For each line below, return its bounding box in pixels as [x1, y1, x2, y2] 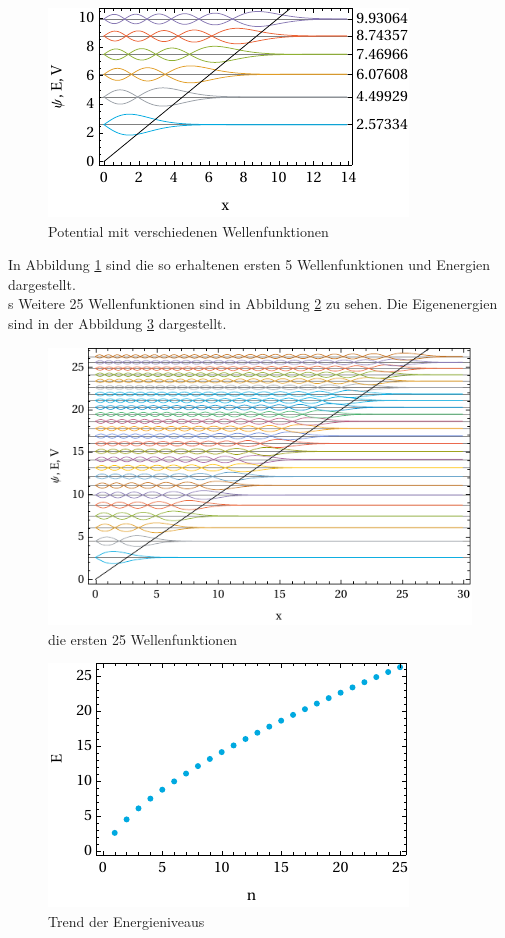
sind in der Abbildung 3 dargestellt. [8, 312, 227, 333]
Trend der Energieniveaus [48, 911, 205, 932]
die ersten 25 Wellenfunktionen [48, 628, 238, 649]
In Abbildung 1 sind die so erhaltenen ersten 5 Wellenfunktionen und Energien [8, 254, 491, 275]
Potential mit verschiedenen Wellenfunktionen [48, 220, 329, 241]
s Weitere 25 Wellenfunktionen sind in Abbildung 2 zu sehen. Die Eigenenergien [8, 293, 498, 314]
